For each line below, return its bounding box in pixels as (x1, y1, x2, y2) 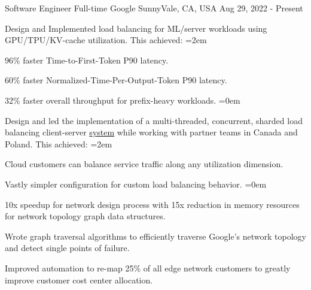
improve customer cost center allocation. (5, 273, 153, 286)
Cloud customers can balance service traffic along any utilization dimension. (5, 158, 283, 170)
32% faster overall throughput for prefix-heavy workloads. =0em (5, 93, 240, 106)
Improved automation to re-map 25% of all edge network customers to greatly (5, 261, 291, 274)
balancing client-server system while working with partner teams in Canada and (5, 126, 298, 138)
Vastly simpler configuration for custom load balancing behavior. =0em (5, 177, 267, 190)
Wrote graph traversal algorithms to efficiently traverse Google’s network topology (5, 229, 306, 242)
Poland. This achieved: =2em (5, 137, 112, 150)
